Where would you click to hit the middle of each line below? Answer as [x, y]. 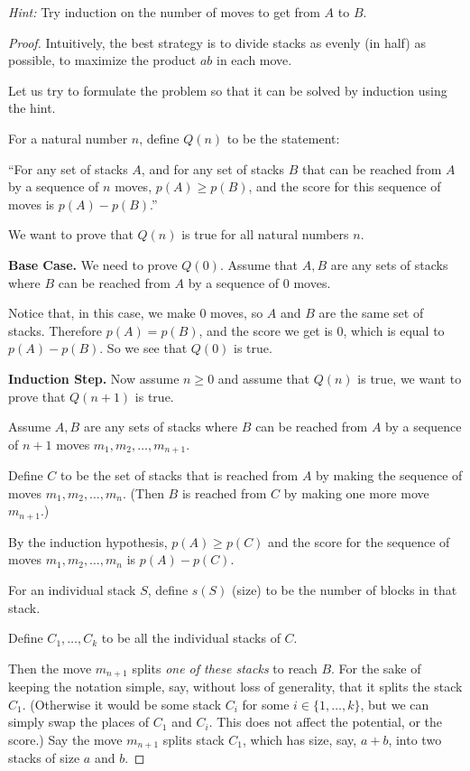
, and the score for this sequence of [345, 186]
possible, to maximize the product [102, 60]
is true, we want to [410, 378]
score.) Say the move [65, 739]
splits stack [194, 739]
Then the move [50, 668]
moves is [32, 204]
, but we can [395, 704]
